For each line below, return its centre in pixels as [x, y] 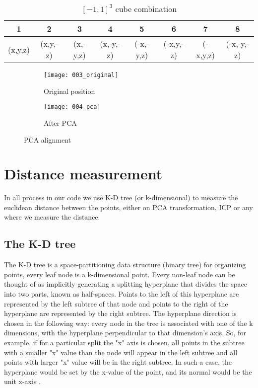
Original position [69, 91]
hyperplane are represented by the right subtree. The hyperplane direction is [120, 313]
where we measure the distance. [52, 217]
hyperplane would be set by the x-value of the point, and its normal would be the [128, 371]
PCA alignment [48, 139]
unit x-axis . [22, 381]
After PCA [60, 122]
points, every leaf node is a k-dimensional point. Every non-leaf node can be [120, 274]
